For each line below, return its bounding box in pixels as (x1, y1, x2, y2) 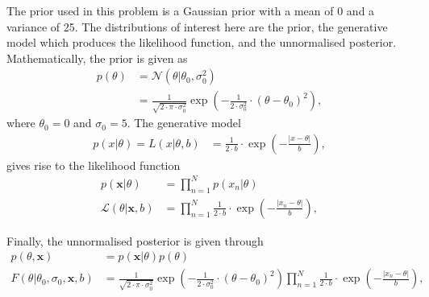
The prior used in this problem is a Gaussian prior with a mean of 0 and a (6, 2, 375, 19)
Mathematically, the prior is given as (6, 49, 188, 66)
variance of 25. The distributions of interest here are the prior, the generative (6, 18, 388, 35)
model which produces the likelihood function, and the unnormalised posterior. (6, 34, 397, 51)
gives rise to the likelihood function (6, 156, 181, 173)
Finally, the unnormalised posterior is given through (6, 232, 264, 249)
